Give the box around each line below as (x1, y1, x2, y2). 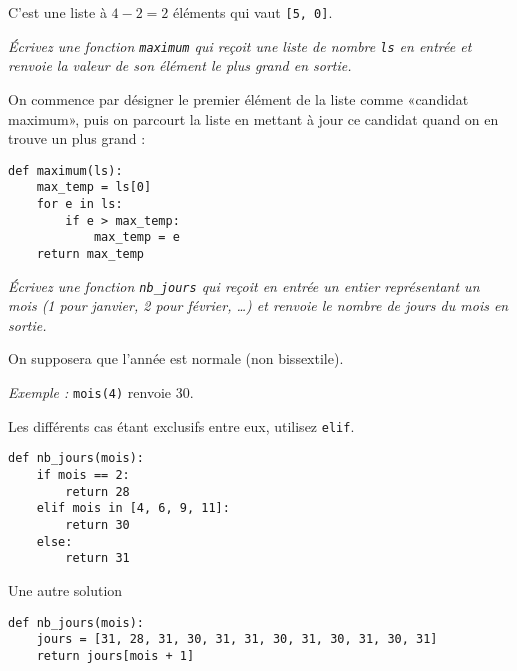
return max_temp (36, 246, 145, 261)
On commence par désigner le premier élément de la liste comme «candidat (8, 88, 469, 109)
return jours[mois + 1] (36, 648, 195, 663)
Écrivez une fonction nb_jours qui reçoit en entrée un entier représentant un (8, 275, 480, 296)
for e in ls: (36, 197, 123, 211)
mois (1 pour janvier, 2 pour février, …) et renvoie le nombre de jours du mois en (8, 295, 509, 316)
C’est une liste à (8, 2, 107, 22)
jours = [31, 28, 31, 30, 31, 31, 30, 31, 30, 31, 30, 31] (36, 632, 438, 647)
